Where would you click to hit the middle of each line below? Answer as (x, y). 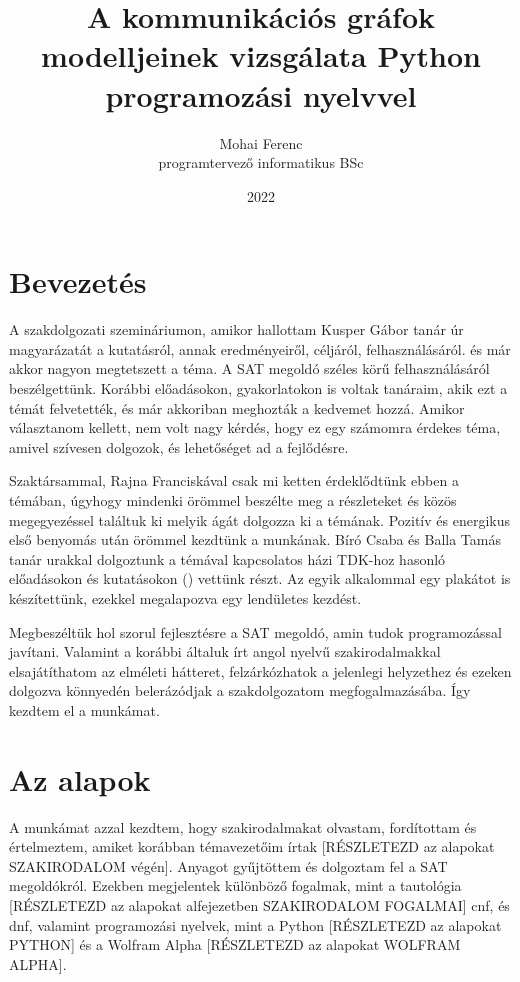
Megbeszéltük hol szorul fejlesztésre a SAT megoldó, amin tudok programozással (255, 631)
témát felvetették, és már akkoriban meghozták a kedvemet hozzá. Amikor (237, 407)
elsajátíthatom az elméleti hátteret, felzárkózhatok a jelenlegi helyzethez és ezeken (260, 670)
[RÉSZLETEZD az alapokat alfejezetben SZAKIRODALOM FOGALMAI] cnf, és (259, 905)
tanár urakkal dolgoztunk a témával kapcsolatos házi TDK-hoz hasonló (227, 558)
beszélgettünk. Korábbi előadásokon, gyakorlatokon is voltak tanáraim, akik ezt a (258, 388)
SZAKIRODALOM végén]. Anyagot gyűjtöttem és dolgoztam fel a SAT (228, 865)
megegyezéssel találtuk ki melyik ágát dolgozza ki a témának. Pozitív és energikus (259, 519)
